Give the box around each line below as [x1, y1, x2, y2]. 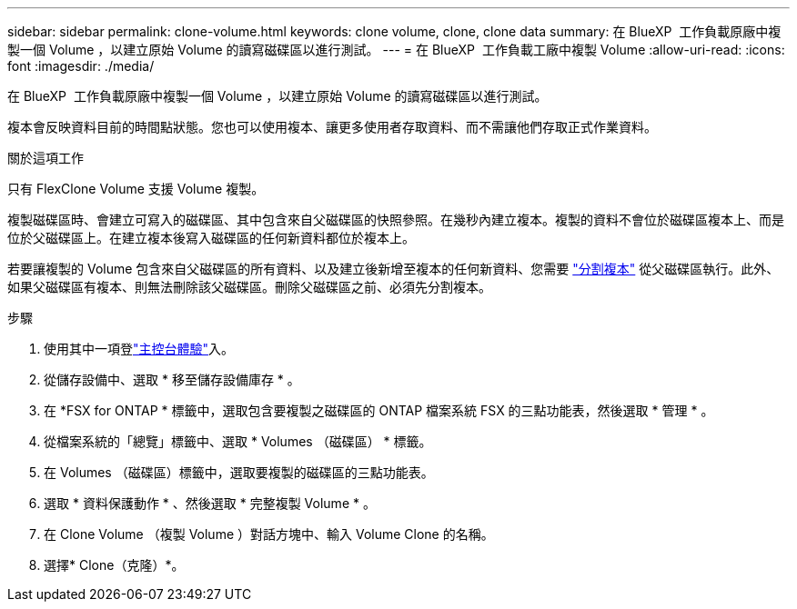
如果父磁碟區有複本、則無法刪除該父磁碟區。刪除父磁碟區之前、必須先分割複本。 [7, 279, 491, 295]
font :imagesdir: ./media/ [7, 58, 155, 74]
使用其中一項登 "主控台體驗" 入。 [44, 341, 235, 356]
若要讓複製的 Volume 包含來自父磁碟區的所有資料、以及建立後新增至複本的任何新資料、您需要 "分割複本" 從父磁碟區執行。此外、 [7, 261, 780, 276]
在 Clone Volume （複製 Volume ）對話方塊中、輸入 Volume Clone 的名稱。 [44, 526, 494, 542]
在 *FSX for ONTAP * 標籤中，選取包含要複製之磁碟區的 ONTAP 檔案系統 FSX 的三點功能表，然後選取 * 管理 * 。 [44, 403, 714, 418]
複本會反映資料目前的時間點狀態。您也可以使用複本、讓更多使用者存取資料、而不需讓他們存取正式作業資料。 [7, 119, 657, 135]
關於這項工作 [7, 150, 84, 165]
